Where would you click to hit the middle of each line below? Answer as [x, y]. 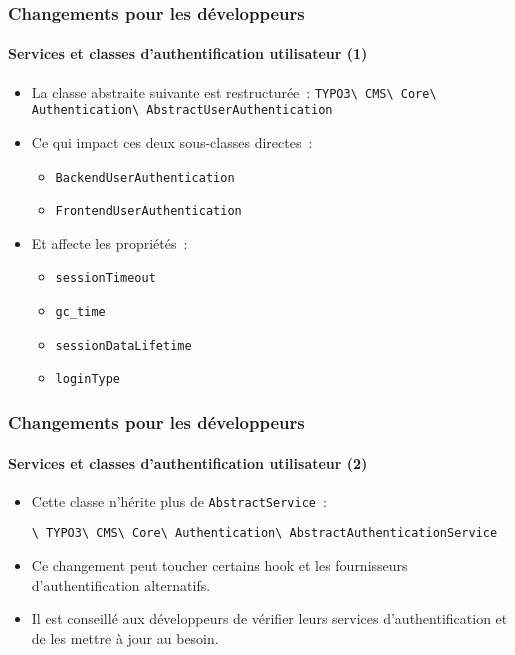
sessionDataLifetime [123, 345]
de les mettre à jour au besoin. [125, 637]
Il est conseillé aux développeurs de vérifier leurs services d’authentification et [269, 618]
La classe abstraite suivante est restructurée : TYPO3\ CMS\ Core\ [234, 91]
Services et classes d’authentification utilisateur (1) [188, 53]
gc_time [80, 312]
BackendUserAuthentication [145, 177]
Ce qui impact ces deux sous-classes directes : [172, 141]
